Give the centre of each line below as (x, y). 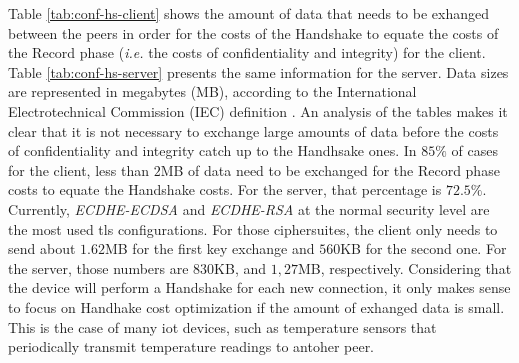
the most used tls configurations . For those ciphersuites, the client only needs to (253, 228)
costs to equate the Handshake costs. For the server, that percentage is (225, 189)
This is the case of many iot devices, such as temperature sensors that (222, 326)
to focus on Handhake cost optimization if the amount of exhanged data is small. (256, 306)
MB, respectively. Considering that (404, 267)
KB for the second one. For (423, 248)
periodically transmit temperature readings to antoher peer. (191, 346)
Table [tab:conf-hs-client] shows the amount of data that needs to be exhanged (248, 13)
